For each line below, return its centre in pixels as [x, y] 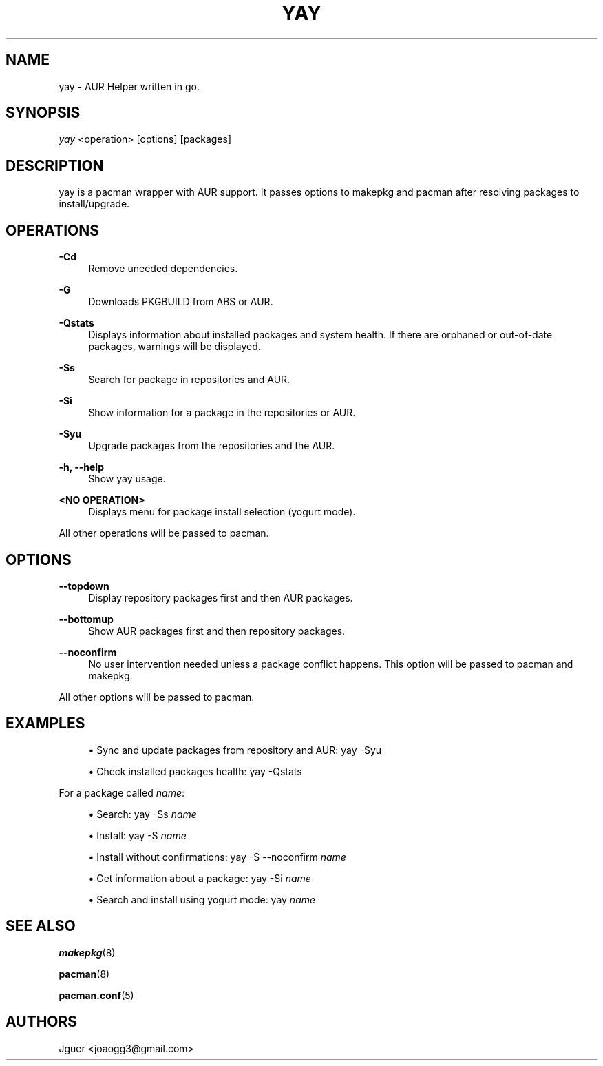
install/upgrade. [94, 204]
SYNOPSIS [43, 113]
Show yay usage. [127, 479]
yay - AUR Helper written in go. [129, 86]
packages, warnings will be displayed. [174, 347]
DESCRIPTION [55, 165]
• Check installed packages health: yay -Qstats [195, 771]
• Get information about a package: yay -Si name [200, 878]
